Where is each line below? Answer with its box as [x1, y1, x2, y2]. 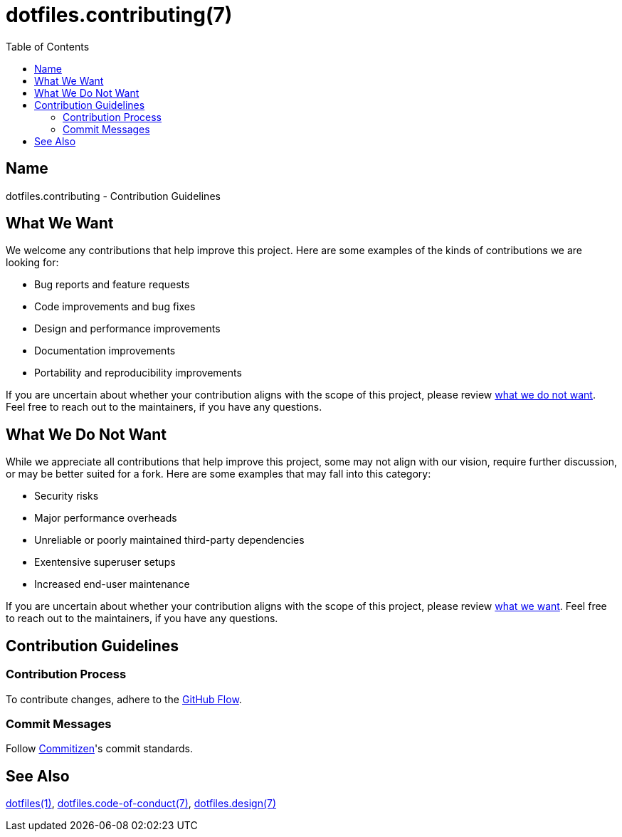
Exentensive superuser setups [34, 556, 176, 569]
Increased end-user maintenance [34, 578, 190, 591]
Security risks [34, 490, 99, 502]
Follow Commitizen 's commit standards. [6, 742, 193, 755]
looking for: [6, 256, 59, 269]
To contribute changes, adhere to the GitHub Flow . [6, 693, 242, 705]
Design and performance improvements [34, 322, 221, 335]
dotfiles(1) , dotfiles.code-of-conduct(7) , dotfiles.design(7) [6, 797, 277, 810]
